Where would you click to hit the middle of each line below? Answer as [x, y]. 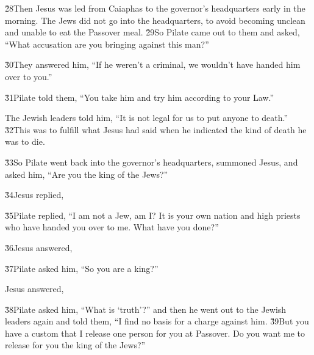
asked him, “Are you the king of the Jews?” [87, 174]
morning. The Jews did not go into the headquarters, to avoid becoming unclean [155, 20]
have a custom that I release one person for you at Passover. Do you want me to [155, 333]
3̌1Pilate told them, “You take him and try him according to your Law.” [140, 97]
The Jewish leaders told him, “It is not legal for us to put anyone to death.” [147, 118]
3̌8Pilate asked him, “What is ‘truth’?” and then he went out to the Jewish [146, 309]
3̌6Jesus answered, [39, 247]
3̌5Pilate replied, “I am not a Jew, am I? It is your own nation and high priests [153, 215]
